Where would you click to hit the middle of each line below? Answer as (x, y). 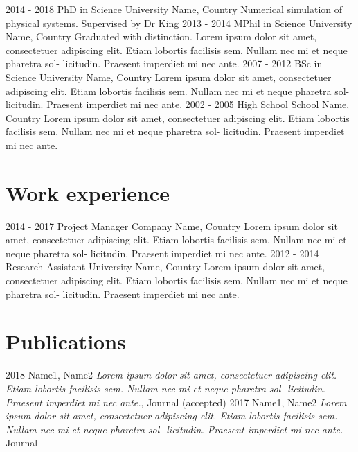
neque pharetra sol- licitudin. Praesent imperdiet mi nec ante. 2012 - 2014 (162, 253)
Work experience (88, 192)
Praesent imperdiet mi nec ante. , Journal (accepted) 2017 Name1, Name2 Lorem (176, 402)
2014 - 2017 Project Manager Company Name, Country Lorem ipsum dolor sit (172, 226)
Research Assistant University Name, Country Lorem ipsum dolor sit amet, (165, 267)
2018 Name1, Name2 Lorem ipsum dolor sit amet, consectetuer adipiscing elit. (171, 375)
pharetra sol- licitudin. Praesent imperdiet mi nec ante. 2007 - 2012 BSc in (164, 63)
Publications (66, 341)
